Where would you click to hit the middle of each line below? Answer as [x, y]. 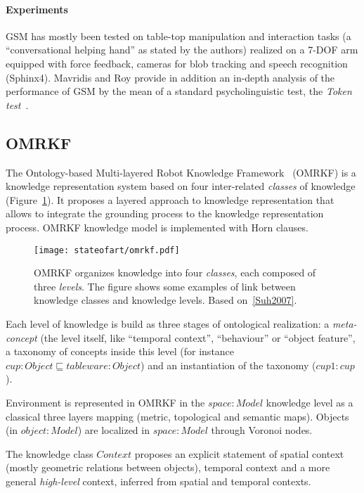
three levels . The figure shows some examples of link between [165, 286]
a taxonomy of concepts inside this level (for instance [120, 351]
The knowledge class [50, 453]
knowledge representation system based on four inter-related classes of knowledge [181, 186]
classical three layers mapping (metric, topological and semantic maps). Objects [177, 416]
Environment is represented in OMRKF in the [105, 402]
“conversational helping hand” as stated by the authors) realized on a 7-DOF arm [182, 50]
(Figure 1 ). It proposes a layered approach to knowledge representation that [170, 199]
